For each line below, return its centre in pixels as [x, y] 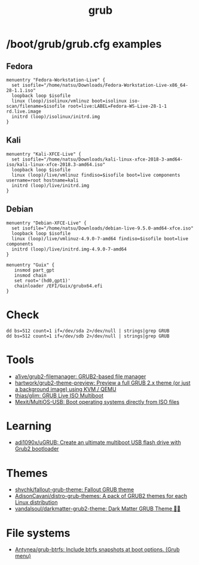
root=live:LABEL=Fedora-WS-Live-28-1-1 [117, 106]
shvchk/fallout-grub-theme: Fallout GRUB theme [74, 490]
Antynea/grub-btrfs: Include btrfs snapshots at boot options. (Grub [97, 549]
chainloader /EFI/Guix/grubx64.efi [58, 286]
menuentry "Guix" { [30, 265]
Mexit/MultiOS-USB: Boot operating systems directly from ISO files [97, 401]
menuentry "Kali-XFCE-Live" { [44, 154]
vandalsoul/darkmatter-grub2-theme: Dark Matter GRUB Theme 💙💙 [98, 509]
